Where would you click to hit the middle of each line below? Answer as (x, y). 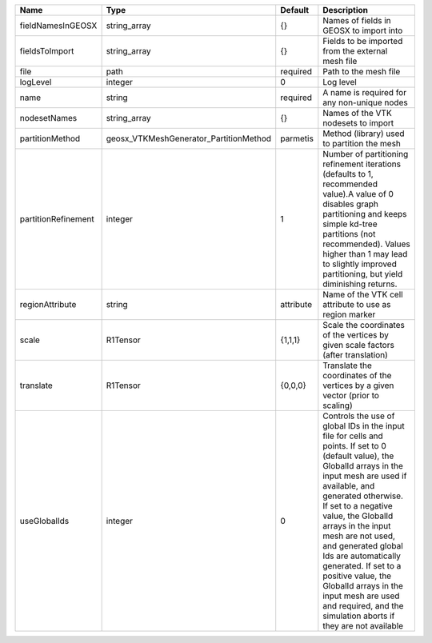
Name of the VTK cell (363, 294)
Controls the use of (359, 416)
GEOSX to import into (363, 30)
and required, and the (363, 606)
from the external (355, 51)
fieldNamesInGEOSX (58, 26)
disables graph (351, 204)
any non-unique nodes (365, 102)
